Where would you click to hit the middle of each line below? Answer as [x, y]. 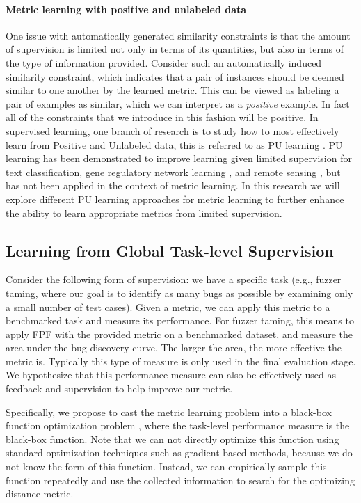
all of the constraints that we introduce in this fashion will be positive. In [162, 117]
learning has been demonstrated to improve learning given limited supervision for [179, 158]
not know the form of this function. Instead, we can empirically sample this [166, 466]
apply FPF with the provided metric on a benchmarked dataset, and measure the [179, 334]
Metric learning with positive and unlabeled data [126, 9]
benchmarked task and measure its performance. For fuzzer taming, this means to [180, 320]
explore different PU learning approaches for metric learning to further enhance [175, 199]
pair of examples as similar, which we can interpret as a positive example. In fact [178, 103]
